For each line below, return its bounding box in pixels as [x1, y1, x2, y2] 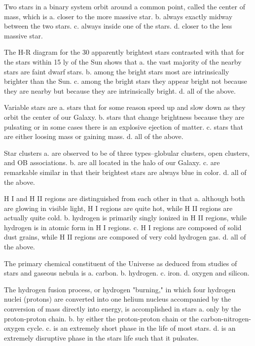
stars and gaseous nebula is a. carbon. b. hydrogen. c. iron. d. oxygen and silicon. [4, 268, 250, 278]
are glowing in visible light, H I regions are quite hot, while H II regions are [4, 203, 233, 213]
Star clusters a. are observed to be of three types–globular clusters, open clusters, [4, 147, 250, 158]
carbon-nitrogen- [201, 313, 251, 323]
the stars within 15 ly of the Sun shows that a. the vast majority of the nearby [4, 56, 242, 67]
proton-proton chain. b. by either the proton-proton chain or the [4, 313, 199, 323]
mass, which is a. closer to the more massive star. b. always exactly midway [4, 11, 233, 21]
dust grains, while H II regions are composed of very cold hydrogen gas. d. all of [4, 232, 246, 242]
